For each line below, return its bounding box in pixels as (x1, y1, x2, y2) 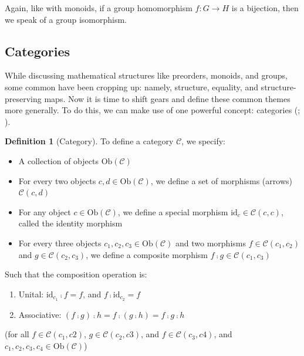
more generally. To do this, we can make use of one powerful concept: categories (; (5, 104, 300, 116)
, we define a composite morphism (86, 248, 208, 260)
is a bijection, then (231, 2, 299, 13)
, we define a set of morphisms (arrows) (150, 174, 292, 187)
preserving (5, 92, 42, 104)
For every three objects (18, 236, 102, 249)
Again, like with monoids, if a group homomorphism (5, 2, 192, 13)
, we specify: (181, 135, 226, 147)
